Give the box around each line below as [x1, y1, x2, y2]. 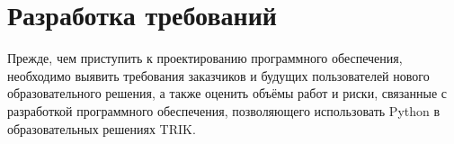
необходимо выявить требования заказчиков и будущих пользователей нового [7, 66, 430, 85]
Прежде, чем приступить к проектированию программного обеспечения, [7, 49, 403, 67]
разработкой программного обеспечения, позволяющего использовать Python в [7, 101, 441, 120]
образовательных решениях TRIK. [7, 119, 196, 138]
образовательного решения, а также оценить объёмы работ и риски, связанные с [7, 84, 447, 103]
